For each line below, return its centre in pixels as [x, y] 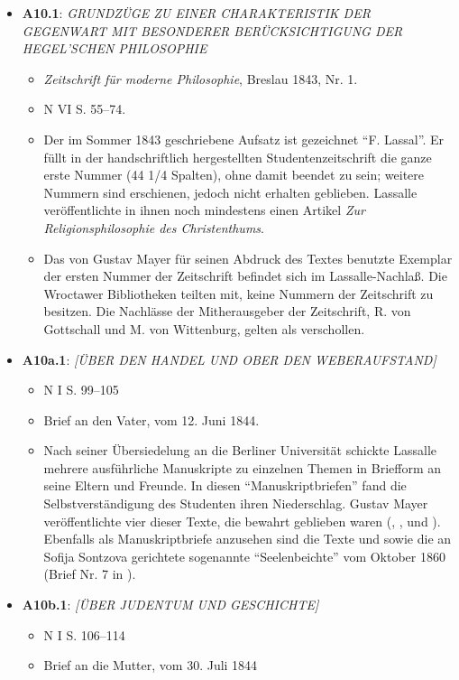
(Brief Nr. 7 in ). [90, 574]
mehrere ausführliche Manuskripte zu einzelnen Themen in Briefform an [243, 467]
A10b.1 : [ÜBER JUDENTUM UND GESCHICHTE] [170, 605]
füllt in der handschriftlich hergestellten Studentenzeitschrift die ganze [238, 157]
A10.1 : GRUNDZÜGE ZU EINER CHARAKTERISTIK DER [196, 13]
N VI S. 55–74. [85, 109]
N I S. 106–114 [84, 634]
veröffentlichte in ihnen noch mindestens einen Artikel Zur [204, 210]
